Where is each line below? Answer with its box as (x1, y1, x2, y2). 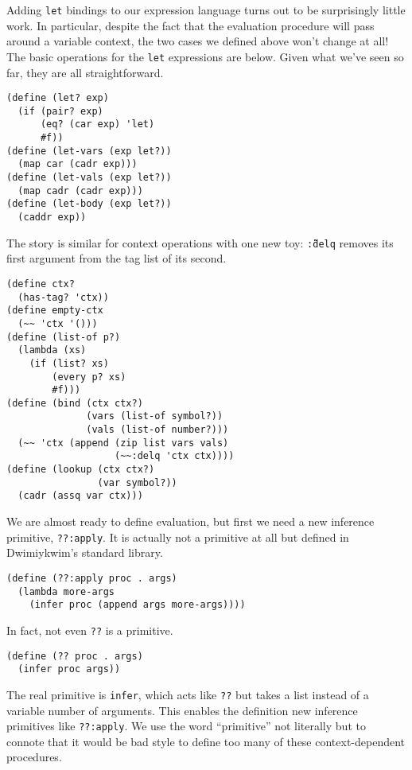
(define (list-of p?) (6, 331, 121, 343)
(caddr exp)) (17, 212, 87, 223)
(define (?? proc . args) (6, 650, 143, 662)
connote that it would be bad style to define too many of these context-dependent (6, 733, 406, 749)
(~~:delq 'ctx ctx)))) (115, 450, 235, 462)
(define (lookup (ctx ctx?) (6, 464, 155, 476)
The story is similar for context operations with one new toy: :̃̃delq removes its (6, 234, 394, 251)
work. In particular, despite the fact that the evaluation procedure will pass (6, 17, 375, 33)
